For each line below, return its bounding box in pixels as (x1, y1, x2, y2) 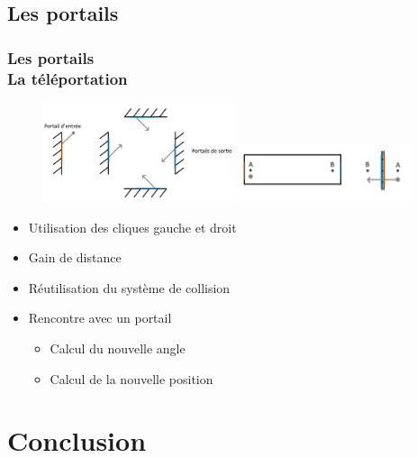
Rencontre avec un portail (28, 308, 172, 327)
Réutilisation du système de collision (28, 278, 231, 297)
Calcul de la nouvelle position (50, 369, 213, 388)
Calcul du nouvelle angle (50, 338, 186, 357)
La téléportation (7, 67, 128, 89)
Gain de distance (28, 248, 122, 267)
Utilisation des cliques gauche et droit (28, 217, 237, 236)
